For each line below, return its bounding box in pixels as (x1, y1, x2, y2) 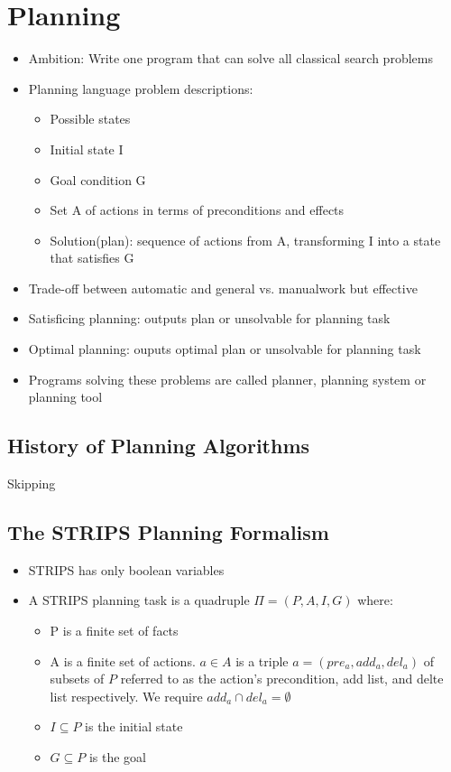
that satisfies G (50, 248, 134, 267)
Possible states (50, 109, 131, 128)
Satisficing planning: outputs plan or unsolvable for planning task (28, 309, 391, 328)
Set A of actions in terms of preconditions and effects (50, 200, 345, 219)
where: (357, 591, 393, 609)
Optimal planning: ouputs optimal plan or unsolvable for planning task (28, 339, 421, 358)
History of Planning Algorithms (7, 432, 310, 460)
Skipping (7, 474, 56, 493)
